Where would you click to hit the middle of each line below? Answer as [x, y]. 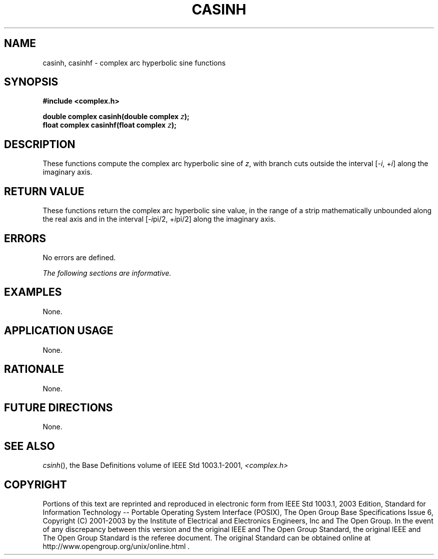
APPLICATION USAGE [59, 331]
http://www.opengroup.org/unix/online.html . [116, 546]
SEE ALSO [29, 446]
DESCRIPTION [40, 144]
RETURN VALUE [44, 191]
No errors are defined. [79, 257]
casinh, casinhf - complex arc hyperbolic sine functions [134, 63]
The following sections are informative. [107, 273]
